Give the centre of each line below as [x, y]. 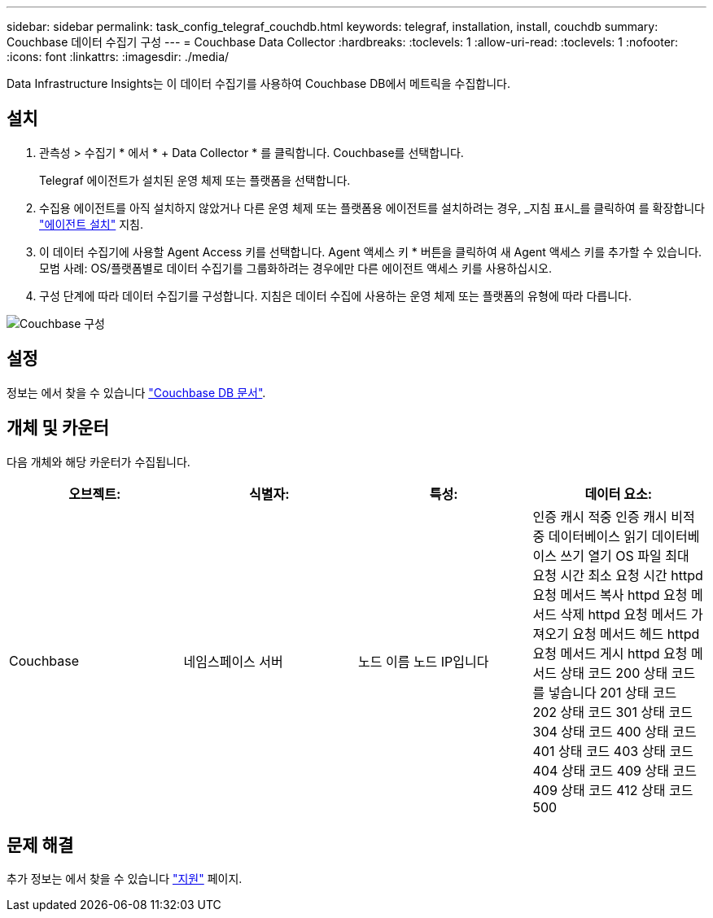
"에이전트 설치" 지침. [91, 224]
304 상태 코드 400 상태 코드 [615, 731]
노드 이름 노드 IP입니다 [424, 661]
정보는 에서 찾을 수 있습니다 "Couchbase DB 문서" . [136, 392]
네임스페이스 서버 [233, 661]
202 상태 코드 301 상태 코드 [612, 712]
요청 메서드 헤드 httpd [636, 634]
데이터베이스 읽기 [598, 536]
